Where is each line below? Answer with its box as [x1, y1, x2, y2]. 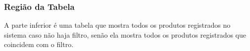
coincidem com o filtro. [4, 39, 74, 50]
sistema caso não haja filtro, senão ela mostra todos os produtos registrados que [4, 29, 246, 40]
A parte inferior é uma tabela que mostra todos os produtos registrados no [4, 20, 231, 30]
